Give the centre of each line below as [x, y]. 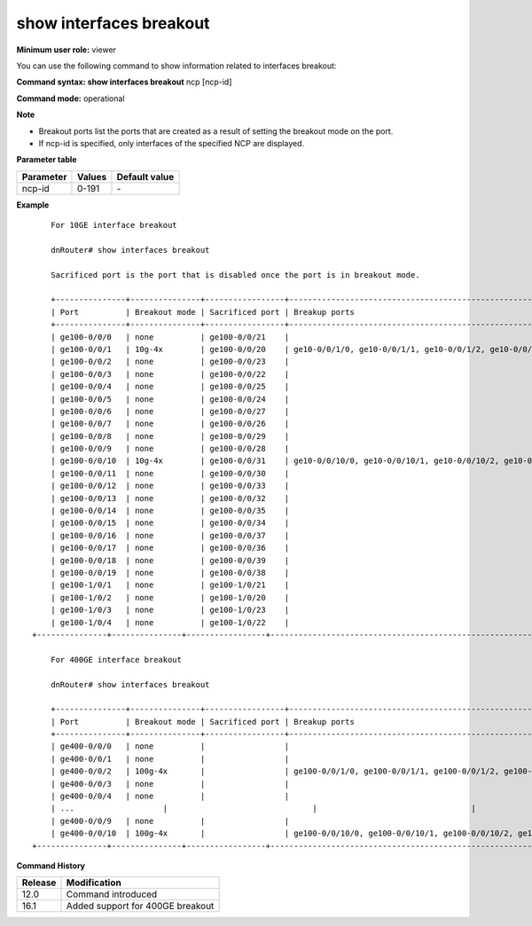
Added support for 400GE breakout [140, 906]
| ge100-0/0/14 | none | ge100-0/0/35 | [170, 511]
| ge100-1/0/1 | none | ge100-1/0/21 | [170, 585]
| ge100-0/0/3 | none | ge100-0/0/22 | [170, 374]
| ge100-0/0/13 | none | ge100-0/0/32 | [170, 498]
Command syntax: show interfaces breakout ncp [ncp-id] [124, 82]
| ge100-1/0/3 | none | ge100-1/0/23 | [170, 610]
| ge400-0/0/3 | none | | [170, 784]
